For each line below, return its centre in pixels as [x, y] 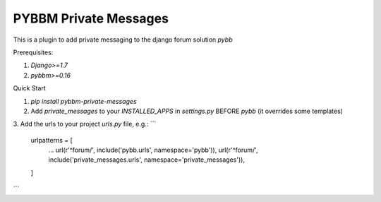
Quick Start [29, 88]
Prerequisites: [33, 52]
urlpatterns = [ [52, 140]
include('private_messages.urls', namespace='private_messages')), [146, 160]
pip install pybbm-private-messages [84, 101]
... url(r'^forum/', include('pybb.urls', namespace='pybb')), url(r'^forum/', [153, 150]
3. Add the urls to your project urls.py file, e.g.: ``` [85, 124]
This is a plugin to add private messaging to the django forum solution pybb [123, 40]
